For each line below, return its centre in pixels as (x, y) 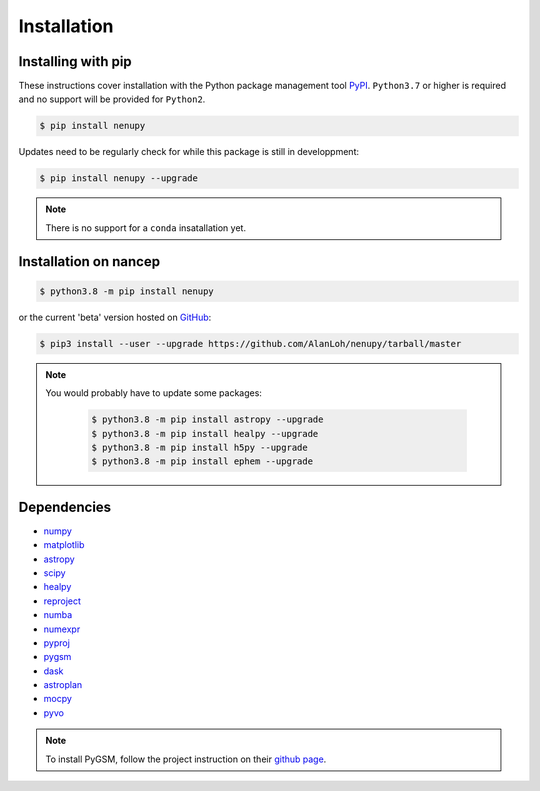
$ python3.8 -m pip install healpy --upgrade (205, 433)
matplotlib (64, 545)
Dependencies (65, 506)
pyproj (56, 642)
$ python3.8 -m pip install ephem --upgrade (202, 461)
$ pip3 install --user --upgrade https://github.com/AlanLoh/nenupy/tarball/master (250, 343)
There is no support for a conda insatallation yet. (146, 227)
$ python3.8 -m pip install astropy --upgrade (207, 419)
